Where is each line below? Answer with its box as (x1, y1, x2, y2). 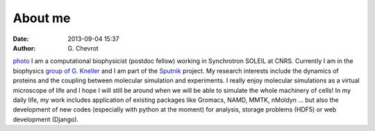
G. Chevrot (67, 44, 99, 52)
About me (12, 10, 71, 26)
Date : (12, 35, 29, 43)
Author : (12, 44, 36, 52)
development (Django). (12, 115, 79, 123)
